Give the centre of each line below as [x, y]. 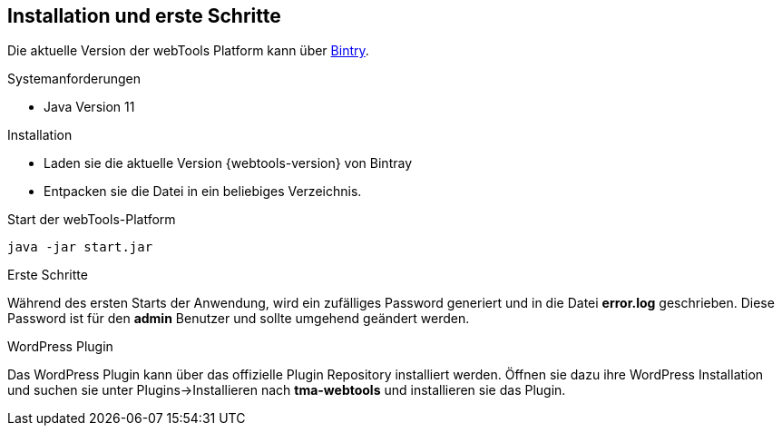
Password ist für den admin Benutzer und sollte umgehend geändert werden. [239, 319]
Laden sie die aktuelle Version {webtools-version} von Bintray [228, 163]
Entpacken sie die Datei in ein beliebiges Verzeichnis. [203, 192]
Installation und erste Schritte [144, 16]
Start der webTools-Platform [92, 220]
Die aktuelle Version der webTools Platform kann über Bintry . [188, 51]
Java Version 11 [89, 107]
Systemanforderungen [74, 79]
